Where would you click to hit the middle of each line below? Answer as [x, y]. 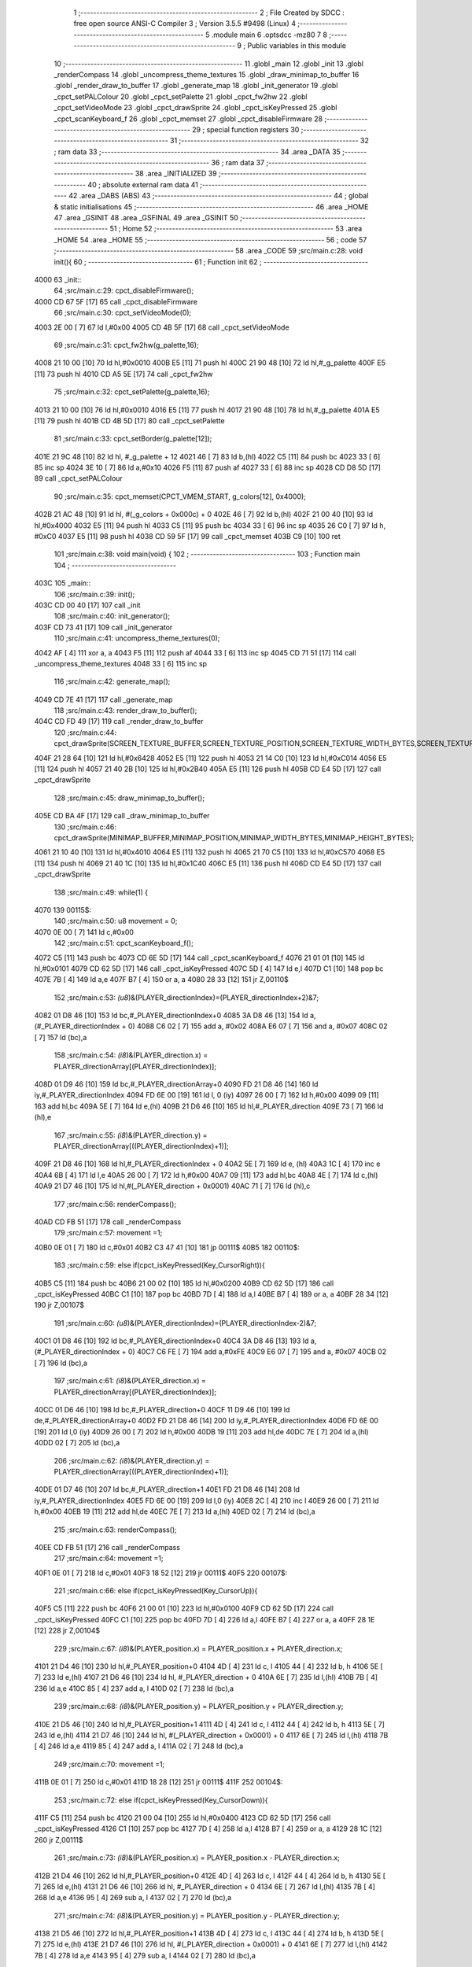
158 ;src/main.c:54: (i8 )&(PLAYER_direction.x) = [131, 1055]
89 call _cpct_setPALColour [79, 478]
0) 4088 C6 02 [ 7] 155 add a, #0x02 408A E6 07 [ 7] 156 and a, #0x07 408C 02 [258, 1026]
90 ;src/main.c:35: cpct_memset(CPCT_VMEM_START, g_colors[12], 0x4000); [180, 496]
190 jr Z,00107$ [59, 1305]
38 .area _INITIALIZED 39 [176, 174]
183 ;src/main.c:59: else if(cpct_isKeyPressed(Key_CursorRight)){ [159, 1265]
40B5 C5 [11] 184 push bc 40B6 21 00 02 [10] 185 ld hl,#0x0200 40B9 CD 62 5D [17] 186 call [184, 1283]
